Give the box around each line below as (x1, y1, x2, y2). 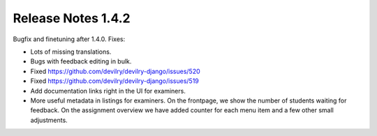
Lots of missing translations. (30, 47, 112, 56)
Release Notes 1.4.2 (13, 10, 131, 26)
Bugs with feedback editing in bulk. (30, 57, 132, 66)
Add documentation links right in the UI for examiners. (30, 86, 186, 95)
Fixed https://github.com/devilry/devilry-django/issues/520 (30, 67, 200, 75)
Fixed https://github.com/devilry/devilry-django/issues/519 (30, 77, 199, 85)
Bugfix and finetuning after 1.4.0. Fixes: (13, 35, 126, 43)
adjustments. (30, 116, 68, 124)
